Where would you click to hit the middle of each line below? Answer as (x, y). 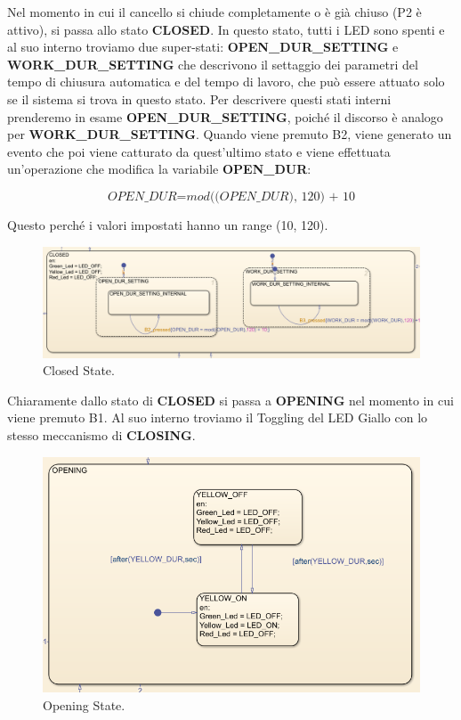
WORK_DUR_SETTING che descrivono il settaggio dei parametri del (213, 64)
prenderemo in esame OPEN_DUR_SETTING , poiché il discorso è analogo (225, 116)
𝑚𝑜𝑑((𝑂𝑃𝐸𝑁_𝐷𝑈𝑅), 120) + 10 (271, 196)
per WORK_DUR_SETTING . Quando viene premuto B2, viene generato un (230, 134)
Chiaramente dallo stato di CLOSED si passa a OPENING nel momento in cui (230, 400)
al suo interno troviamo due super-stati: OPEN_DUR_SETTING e (203, 47)
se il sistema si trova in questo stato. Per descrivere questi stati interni (199, 98)
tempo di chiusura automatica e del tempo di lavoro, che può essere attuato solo (226, 82)
